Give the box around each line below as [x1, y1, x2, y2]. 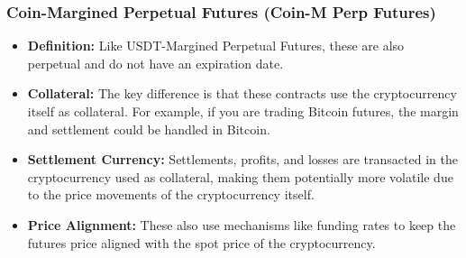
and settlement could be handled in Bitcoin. [27, 119, 270, 138]
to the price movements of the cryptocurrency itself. [27, 185, 315, 204]
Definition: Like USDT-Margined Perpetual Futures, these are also [27, 36, 405, 55]
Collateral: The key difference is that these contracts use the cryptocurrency [27, 84, 457, 103]
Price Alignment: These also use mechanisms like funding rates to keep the [27, 215, 456, 234]
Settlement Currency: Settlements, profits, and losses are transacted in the [27, 150, 458, 169]
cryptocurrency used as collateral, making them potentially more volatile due [27, 167, 453, 186]
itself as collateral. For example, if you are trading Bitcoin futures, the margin [27, 102, 459, 120]
